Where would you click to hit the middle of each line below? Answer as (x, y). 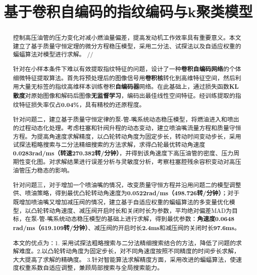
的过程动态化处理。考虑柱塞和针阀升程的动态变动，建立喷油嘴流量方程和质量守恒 (127, 127)
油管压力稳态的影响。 (43, 170)
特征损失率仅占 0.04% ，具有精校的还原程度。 (82, 104)
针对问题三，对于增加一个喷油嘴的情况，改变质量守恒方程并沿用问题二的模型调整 (127, 184)
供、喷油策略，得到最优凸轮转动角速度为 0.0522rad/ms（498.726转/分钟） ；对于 (126, 193)
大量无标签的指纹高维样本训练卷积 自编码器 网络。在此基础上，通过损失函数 (124, 87)
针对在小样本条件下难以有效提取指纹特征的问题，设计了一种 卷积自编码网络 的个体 (127, 69)
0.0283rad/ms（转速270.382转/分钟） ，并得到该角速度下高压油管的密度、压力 (123, 153)
